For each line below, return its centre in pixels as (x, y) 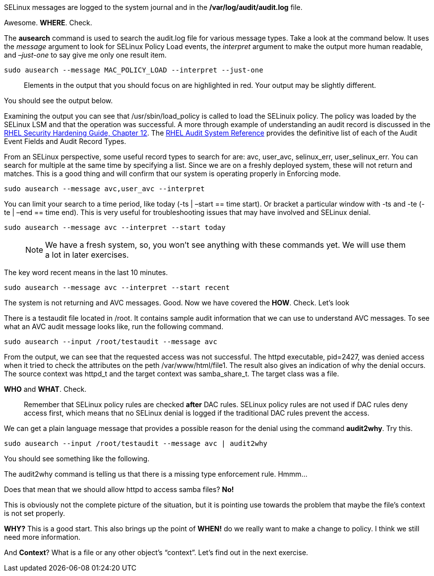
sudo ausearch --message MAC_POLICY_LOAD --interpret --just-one (134, 70)
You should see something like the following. (77, 459)
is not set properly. (34, 513)
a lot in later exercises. (87, 255)
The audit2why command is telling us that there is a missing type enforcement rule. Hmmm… (156, 474)
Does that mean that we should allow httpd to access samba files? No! (119, 489)
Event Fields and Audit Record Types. (65, 141)
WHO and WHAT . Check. (45, 389)
